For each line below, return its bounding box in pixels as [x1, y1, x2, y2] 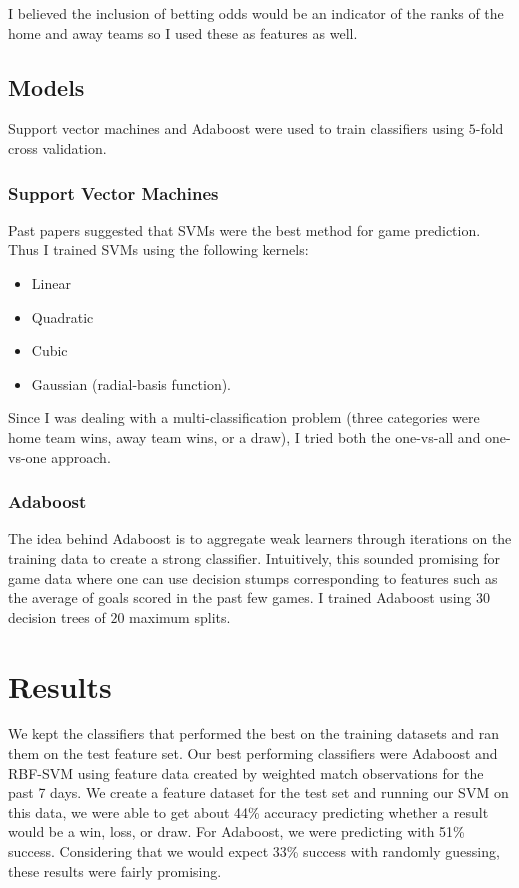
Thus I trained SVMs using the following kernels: [8, 239, 309, 260]
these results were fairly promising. [8, 860, 222, 881]
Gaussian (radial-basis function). [31, 373, 232, 394]
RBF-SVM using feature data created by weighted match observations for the [8, 762, 484, 783]
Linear [31, 272, 71, 293]
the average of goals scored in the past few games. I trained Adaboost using [8, 587, 472, 608]
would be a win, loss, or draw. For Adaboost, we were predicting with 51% [8, 821, 465, 842]
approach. [51, 446, 111, 467]
